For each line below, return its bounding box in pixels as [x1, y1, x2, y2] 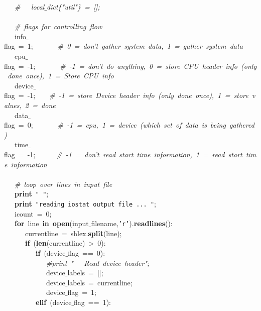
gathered [229, 120, 254, 130]
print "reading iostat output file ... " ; [15, 198, 156, 209]
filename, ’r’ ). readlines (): [91, 218, 173, 229]
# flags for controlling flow [15, 21, 102, 32]
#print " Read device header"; [46, 257, 150, 268]
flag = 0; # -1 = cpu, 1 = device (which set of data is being [4, 120, 226, 130]
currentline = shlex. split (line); [25, 228, 122, 238]
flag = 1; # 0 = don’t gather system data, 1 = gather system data [4, 41, 243, 51]
